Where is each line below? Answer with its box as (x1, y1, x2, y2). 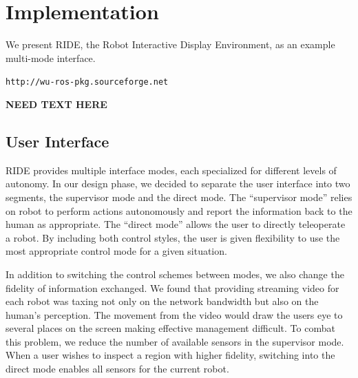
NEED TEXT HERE (6, 96, 107, 111)
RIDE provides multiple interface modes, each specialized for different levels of (6, 162, 337, 177)
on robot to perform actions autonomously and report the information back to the (6, 203, 352, 218)
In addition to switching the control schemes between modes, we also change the (6, 266, 344, 281)
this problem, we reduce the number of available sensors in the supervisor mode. (6, 334, 344, 348)
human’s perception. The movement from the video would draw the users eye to (6, 307, 343, 322)
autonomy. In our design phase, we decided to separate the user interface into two (6, 176, 350, 191)
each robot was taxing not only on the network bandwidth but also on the (6, 294, 319, 308)
